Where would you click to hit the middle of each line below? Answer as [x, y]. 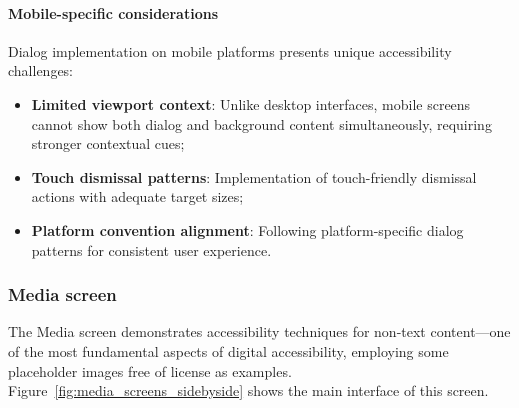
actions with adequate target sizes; [137, 196]
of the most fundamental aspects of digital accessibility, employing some [228, 350]
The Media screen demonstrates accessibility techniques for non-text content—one [259, 331]
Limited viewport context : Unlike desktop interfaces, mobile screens [251, 103]
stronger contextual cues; [108, 143]
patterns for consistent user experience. [151, 249]
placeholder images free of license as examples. [150, 370]
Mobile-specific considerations [113, 12]
